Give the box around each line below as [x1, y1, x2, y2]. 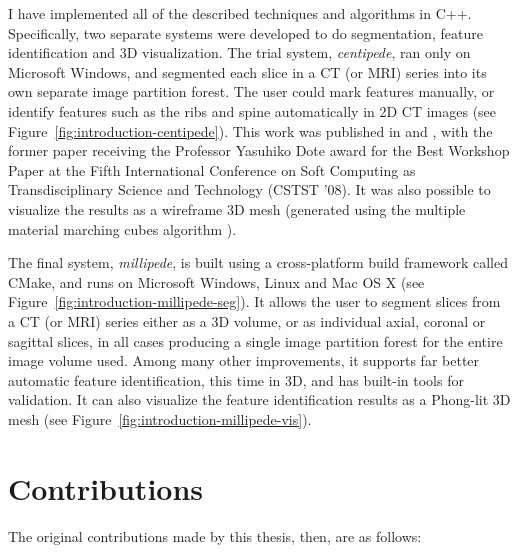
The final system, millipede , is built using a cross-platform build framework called [8, 252, 508, 273]
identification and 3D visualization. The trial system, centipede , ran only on [8, 42, 471, 63]
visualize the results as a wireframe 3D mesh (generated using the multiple [8, 198, 466, 219]
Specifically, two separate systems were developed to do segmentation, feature [8, 22, 483, 43]
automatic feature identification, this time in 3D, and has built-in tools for [8, 369, 464, 390]
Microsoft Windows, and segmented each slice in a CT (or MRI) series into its [8, 61, 487, 82]
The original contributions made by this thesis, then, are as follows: [8, 525, 422, 546]
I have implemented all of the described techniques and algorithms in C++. [8, 3, 472, 23]
